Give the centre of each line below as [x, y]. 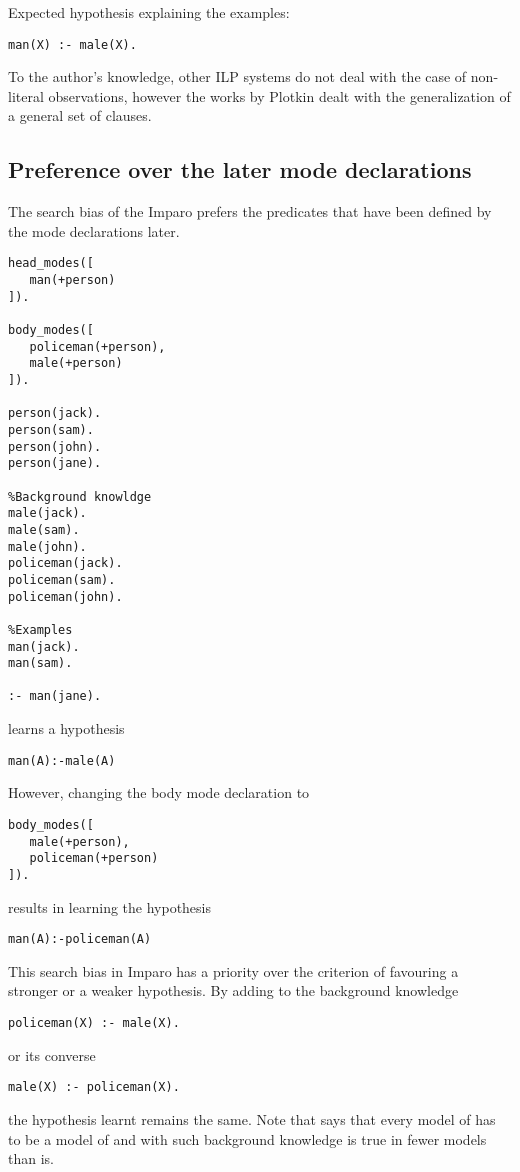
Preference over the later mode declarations [240, 169]
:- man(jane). [55, 696]
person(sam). [51, 429]
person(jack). [55, 413]
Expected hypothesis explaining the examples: [149, 12]
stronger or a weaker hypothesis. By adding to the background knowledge [233, 990]
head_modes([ [51, 263]
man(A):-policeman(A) [80, 939]
